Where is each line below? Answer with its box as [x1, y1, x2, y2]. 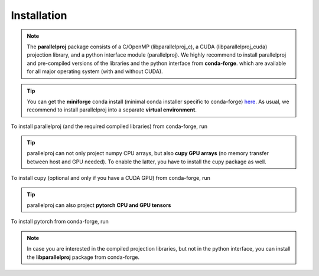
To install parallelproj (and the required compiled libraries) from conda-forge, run [11, 123, 208, 130]
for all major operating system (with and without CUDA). [27, 68, 163, 75]
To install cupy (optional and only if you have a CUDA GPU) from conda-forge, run [11, 175, 211, 182]
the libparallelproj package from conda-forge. [27, 254, 140, 261]
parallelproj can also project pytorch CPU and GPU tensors [27, 202, 171, 209]
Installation [11, 9, 67, 22]
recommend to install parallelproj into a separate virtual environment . [27, 106, 197, 113]
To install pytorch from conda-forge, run [11, 218, 109, 225]
